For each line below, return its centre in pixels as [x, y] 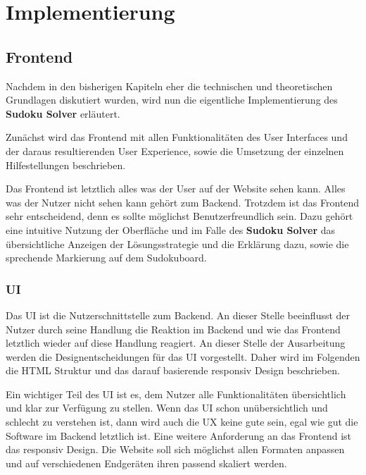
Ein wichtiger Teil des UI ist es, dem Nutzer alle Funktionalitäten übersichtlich [176, 394]
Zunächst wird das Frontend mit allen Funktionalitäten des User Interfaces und [177, 137]
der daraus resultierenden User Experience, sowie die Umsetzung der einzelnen [175, 150]
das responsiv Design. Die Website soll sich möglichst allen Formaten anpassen [175, 449]
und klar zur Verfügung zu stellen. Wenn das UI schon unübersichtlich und [167, 408]
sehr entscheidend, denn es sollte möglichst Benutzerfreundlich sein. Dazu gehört [179, 216]
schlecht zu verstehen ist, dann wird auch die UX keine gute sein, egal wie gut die [182, 422]
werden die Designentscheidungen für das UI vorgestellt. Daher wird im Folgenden [183, 356]
